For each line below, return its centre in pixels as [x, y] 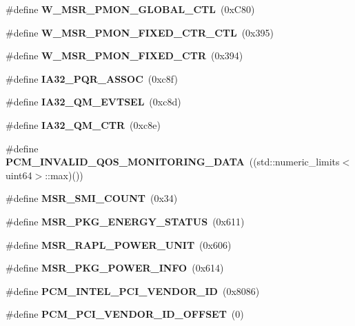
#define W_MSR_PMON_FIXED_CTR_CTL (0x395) [140, 32]
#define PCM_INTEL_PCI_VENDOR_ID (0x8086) [133, 291]
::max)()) [64, 175]
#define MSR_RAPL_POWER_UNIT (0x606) [119, 244]
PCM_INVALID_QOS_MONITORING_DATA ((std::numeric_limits [173, 162]
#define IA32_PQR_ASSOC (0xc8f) [92, 78]
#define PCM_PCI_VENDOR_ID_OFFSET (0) [125, 314]
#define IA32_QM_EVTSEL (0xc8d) [93, 102]
